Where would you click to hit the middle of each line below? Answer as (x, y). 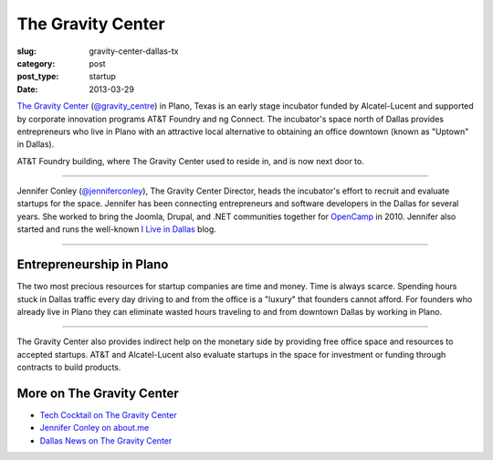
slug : (26, 51)
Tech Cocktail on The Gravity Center (108, 415)
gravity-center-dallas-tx (134, 51)
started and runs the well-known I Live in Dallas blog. (116, 229)
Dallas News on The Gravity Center (106, 440)
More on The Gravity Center (98, 393)
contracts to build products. (69, 367)
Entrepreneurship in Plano (93, 265)
